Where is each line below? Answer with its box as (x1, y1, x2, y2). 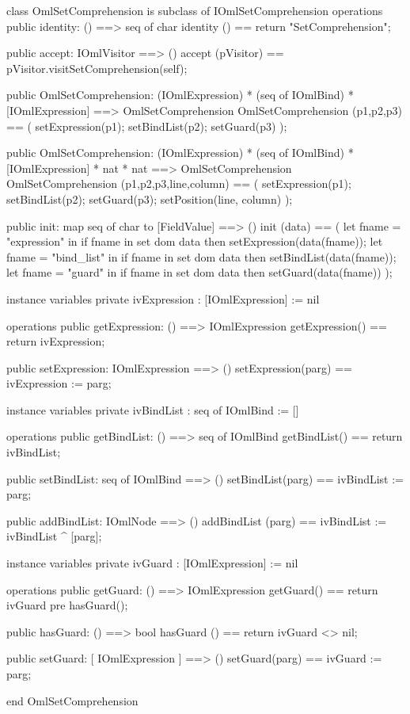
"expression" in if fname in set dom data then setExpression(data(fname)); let (6, 233, 383, 250)
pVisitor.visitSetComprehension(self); (6, 59, 188, 76)
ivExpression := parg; (6, 375, 112, 391)
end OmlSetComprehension (6, 692, 139, 708)
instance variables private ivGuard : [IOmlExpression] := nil (6, 555, 298, 571)
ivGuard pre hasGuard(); (6, 597, 128, 613)
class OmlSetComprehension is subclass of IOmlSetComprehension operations (6, 2, 383, 18)
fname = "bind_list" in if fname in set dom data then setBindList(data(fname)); (6, 248, 397, 265)
